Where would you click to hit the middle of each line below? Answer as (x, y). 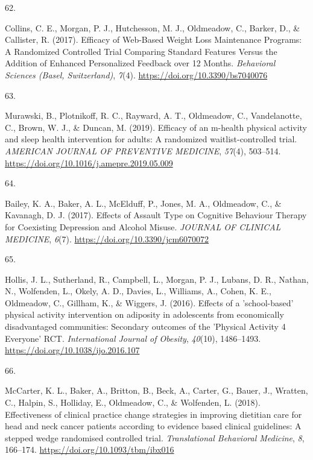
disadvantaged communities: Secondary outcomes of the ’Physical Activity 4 (145, 326)
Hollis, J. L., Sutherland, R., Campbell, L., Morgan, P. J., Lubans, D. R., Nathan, (157, 279)
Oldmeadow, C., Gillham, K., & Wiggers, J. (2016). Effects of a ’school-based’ (149, 302)
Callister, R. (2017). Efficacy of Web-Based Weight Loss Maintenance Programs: (153, 39)
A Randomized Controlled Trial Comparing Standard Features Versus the (141, 51)
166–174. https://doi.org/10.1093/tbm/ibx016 (90, 449)
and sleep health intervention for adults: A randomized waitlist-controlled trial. (151, 139)
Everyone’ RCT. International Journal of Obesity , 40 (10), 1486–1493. (133, 338)
